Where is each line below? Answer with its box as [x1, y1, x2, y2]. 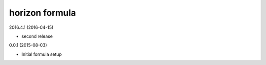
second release [21, 33, 53, 39]
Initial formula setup [21, 51, 62, 57]
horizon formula [9, 7, 76, 18]
